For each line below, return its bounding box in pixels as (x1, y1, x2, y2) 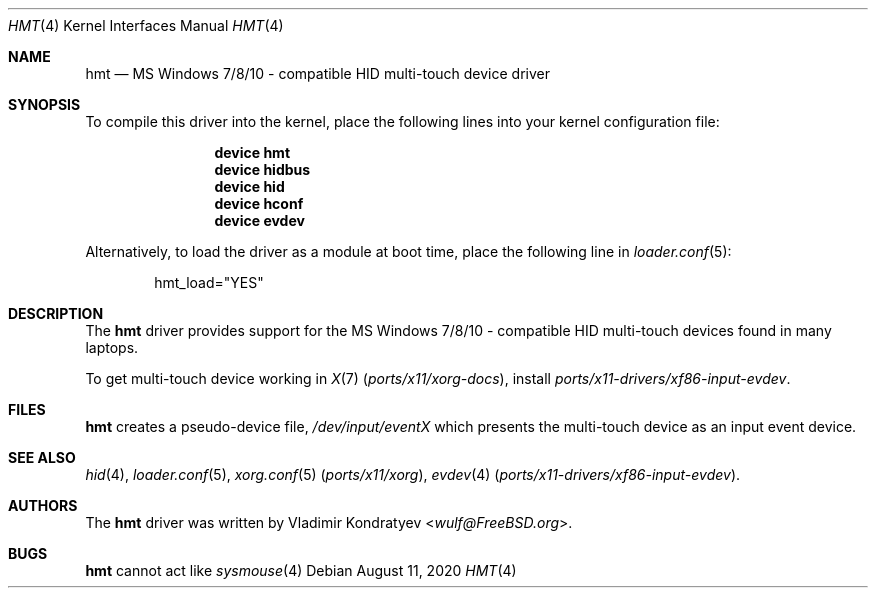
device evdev (214, 212, 305, 229)
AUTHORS (8, 497, 78, 514)
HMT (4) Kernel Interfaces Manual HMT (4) (8, 17, 284, 34)
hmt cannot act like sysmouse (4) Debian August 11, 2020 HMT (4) (85, 562, 517, 579)
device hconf (214, 195, 304, 212)
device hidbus (214, 161, 311, 178)
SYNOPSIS (8, 96, 81, 113)
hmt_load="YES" (154, 274, 264, 291)
